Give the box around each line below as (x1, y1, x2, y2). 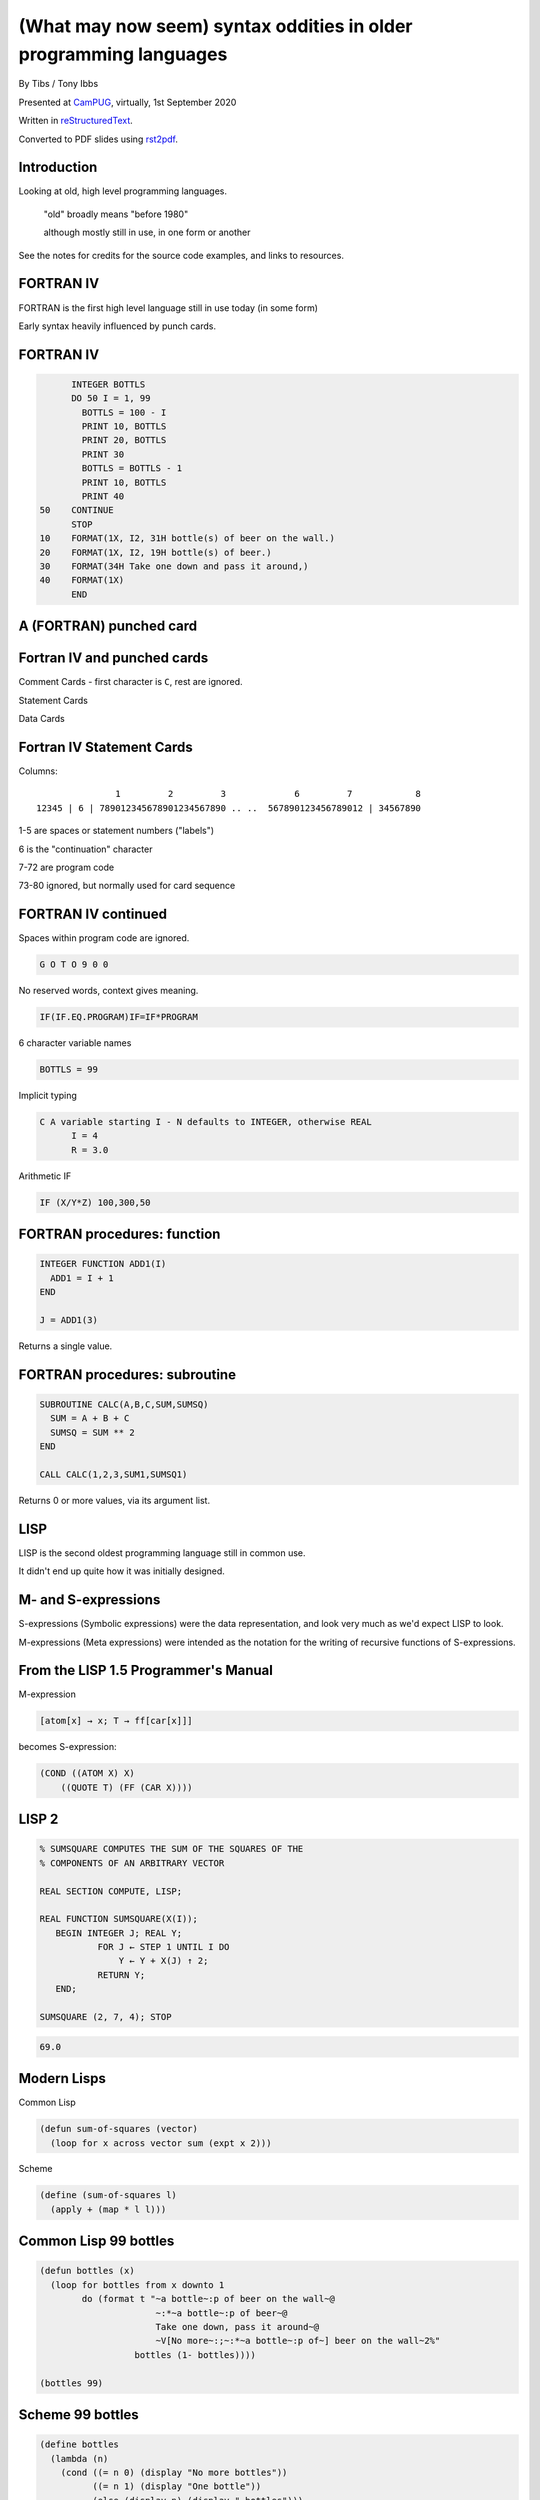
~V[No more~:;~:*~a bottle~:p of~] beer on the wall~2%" (155, 2335, 441, 2347)
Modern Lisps (18, 2070, 107, 2087)
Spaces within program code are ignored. (18, 932, 190, 944)
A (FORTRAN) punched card (18, 618, 198, 635)
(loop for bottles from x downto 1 (50, 2279, 225, 2290)
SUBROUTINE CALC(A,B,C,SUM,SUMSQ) (39, 1398, 209, 1410)
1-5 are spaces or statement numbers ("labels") (18, 825, 215, 837)
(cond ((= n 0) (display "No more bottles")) (60, 2466, 288, 2478)
